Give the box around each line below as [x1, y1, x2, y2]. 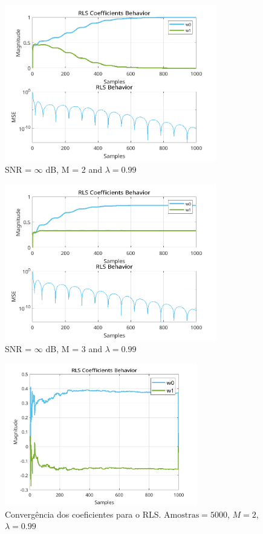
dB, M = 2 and [45, 163, 103, 176]
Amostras [164, 510, 200, 520]
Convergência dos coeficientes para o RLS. [5, 507, 161, 520]
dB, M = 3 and [45, 343, 103, 355]
